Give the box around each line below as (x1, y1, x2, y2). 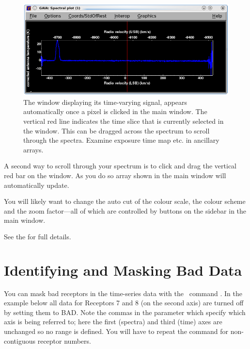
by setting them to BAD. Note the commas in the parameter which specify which (4, 307, 246, 317)
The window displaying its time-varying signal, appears (23, 97, 187, 107)
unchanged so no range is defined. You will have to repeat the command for (4, 326, 229, 336)
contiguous (4, 335, 36, 346)
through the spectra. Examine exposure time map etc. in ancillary (23, 135, 219, 145)
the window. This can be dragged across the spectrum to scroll (23, 125, 210, 135)
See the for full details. (4, 231, 71, 241)
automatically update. (4, 180, 69, 190)
